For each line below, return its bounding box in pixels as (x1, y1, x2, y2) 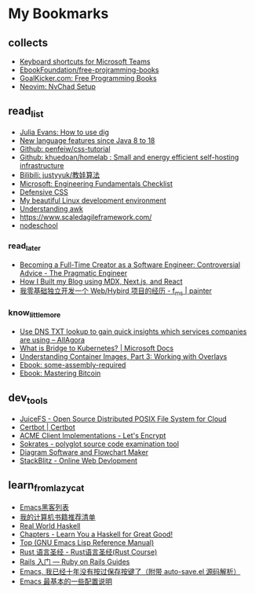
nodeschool (19, 221, 59, 230)
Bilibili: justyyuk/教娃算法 (19, 170, 100, 179)
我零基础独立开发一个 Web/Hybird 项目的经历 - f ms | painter (19, 286, 213, 297)
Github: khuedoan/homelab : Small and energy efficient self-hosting (19, 152, 239, 162)
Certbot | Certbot (19, 422, 76, 432)
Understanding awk (19, 204, 84, 213)
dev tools (8, 391, 49, 407)
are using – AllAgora (19, 335, 85, 344)
